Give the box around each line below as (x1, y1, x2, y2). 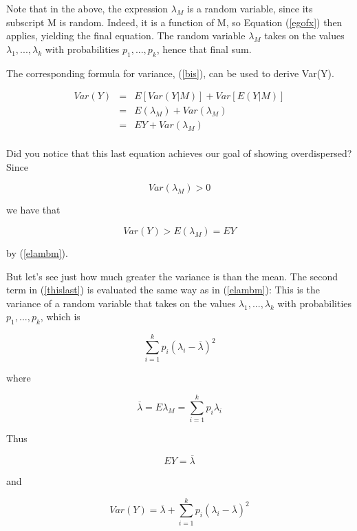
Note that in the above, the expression (6, 1, 169, 15)
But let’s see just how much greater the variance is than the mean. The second (6, 269, 338, 283)
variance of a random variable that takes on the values (6, 295, 236, 310)
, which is (40, 309, 80, 324)
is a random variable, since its (186, 1, 313, 15)
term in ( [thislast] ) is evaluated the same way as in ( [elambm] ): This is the (6, 282, 320, 297)
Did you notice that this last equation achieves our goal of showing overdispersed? (6, 146, 352, 160)
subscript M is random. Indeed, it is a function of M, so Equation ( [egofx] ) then (6, 14, 343, 29)
